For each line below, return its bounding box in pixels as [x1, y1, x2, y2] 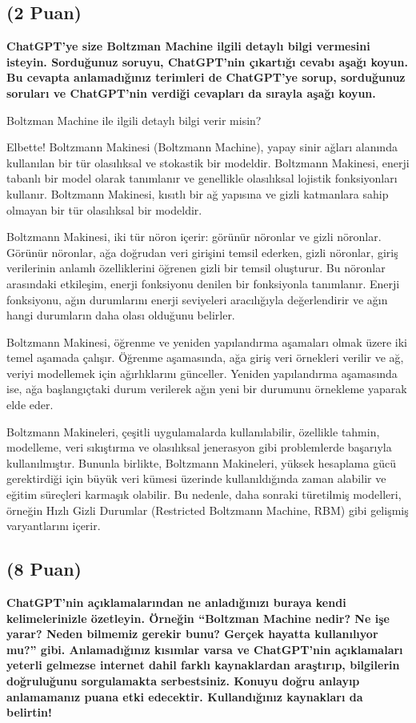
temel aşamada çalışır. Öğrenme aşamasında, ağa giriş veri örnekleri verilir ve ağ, [6, 349, 404, 366]
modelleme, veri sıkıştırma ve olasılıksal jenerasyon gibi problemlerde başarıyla [6, 439, 392, 456]
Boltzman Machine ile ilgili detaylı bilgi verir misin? [6, 111, 262, 128]
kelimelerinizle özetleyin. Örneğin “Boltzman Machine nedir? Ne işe [6, 609, 390, 626]
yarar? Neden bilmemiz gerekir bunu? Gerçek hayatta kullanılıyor [6, 625, 378, 642]
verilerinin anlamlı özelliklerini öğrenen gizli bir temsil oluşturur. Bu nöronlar [6, 259, 386, 276]
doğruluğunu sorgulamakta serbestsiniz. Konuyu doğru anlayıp [6, 673, 360, 689]
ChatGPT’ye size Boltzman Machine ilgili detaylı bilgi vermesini [6, 38, 370, 54]
